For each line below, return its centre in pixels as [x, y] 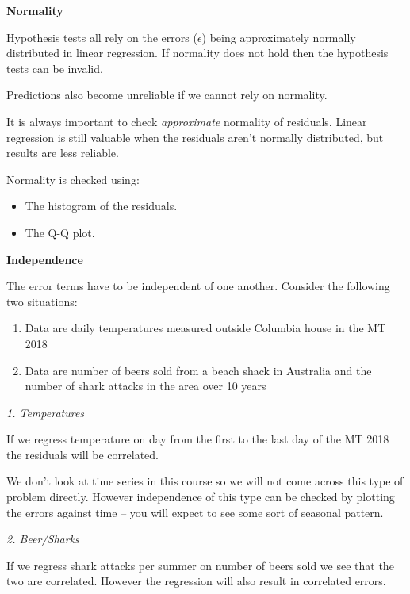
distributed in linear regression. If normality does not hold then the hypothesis [197, 53]
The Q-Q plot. [60, 232]
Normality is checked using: [73, 179]
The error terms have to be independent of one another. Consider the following [198, 286]
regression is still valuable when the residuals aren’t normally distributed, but [195, 137]
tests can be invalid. [55, 68]
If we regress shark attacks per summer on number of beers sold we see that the [200, 565]
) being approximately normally [279, 37]
